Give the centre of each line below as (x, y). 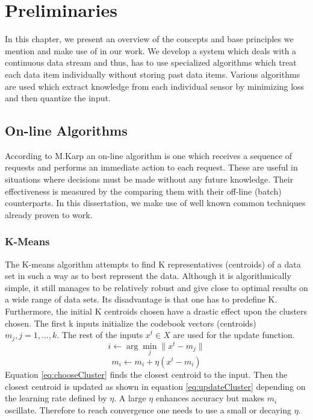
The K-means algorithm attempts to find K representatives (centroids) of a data (153, 264)
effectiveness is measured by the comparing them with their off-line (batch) (143, 191)
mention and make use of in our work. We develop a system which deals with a (151, 50)
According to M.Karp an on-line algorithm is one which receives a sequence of (149, 155)
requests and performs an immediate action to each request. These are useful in (151, 167)
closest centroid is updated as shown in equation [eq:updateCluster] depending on (155, 386)
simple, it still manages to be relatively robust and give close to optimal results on (156, 287)
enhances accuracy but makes (210, 398)
